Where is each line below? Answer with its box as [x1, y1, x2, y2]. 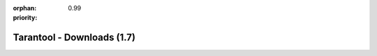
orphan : [13, 4, 37, 12]
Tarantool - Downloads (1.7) [13, 32, 136, 44]
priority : [13, 14, 38, 22]
